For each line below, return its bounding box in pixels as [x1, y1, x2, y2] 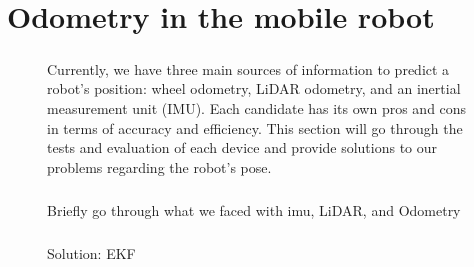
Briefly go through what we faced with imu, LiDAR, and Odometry [47, 199, 461, 220]
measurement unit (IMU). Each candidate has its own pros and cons [47, 97, 467, 118]
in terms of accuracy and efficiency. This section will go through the [47, 117, 463, 138]
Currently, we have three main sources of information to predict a [47, 58, 450, 79]
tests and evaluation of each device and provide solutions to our [47, 137, 438, 158]
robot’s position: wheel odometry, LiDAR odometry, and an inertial [47, 78, 461, 99]
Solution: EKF [47, 242, 136, 263]
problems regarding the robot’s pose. [47, 156, 272, 177]
